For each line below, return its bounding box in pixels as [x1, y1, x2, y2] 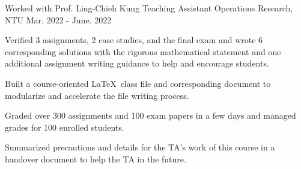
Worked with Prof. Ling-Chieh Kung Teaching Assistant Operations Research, [5, 2, 293, 14]
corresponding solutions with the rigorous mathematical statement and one [5, 45, 281, 58]
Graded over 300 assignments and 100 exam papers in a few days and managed [5, 109, 296, 122]
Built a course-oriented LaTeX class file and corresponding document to [5, 77, 271, 89]
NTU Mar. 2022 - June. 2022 [5, 13, 112, 26]
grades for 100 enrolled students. [5, 120, 124, 133]
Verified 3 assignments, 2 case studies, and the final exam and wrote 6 [5, 34, 263, 46]
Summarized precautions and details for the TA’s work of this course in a [5, 141, 275, 153]
